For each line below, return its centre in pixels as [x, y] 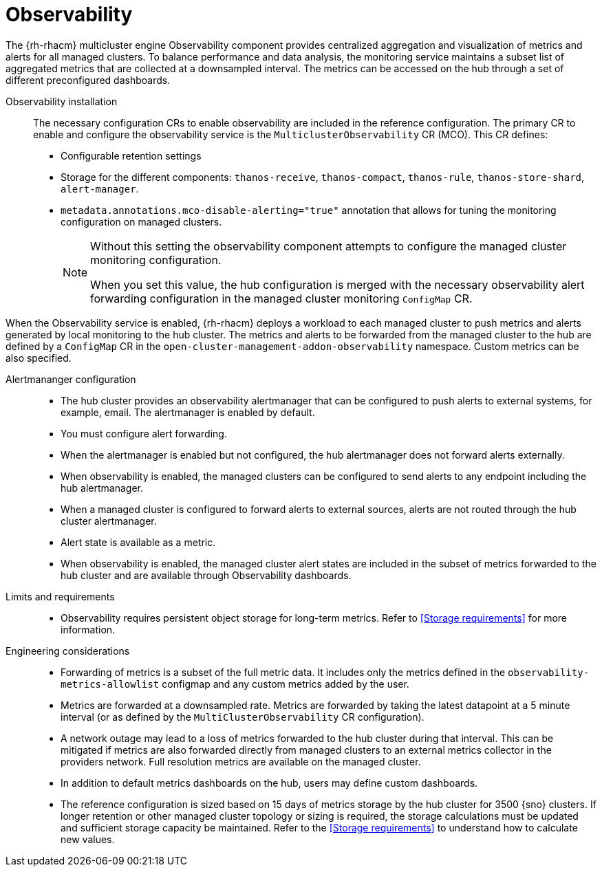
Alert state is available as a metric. [138, 542]
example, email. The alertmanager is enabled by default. [188, 412]
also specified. [39, 358]
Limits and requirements [60, 596]
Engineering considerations [68, 651]
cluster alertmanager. [109, 521]
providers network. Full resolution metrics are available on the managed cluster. [241, 761]
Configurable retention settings [131, 155]
